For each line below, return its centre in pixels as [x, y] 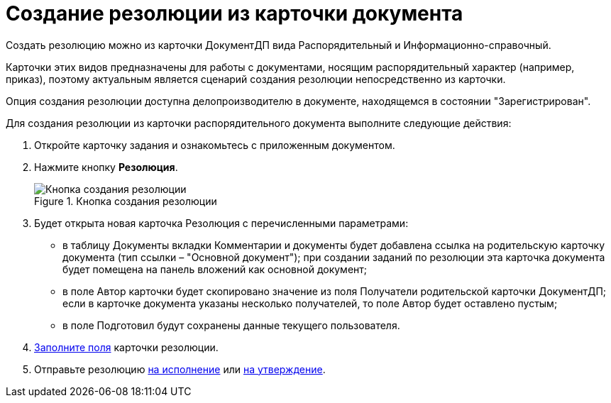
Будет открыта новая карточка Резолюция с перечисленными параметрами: [221, 223]
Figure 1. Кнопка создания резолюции [126, 201]
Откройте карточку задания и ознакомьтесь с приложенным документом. [215, 145]
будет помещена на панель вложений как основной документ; [215, 269]
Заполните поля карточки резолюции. [126, 347]
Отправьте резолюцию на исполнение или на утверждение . [180, 369]
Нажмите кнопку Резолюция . [106, 167]
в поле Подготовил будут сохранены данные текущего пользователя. [231, 325]
